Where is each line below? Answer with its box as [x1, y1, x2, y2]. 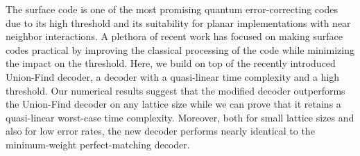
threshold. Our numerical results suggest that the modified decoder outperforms [6, 83, 345, 97]
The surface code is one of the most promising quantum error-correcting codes [6, 2, 338, 16]
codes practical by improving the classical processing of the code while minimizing [6, 42, 354, 57]
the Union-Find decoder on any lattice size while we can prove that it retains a [6, 97, 341, 111]
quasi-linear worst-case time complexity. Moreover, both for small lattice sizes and [6, 110, 354, 124]
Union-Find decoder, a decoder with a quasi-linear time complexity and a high [6, 69, 340, 84]
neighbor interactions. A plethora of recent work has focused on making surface [6, 29, 343, 43]
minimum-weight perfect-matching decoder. [6, 137, 190, 151]
